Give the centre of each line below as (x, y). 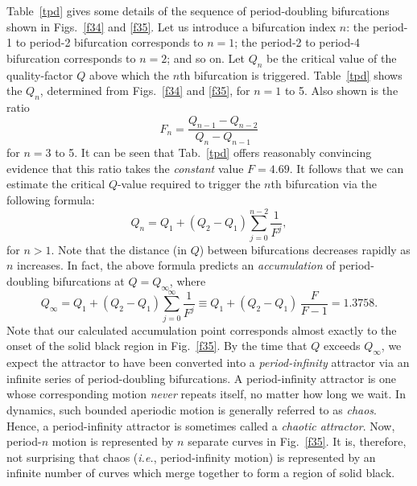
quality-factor (40, 74)
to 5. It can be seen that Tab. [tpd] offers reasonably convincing (213, 152)
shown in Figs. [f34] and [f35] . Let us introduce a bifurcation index (171, 26)
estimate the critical (56, 184)
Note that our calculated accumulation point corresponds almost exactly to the (202, 329)
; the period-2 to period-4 (297, 42)
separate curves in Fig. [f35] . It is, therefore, (297, 441)
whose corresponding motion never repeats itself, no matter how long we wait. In (206, 394)
